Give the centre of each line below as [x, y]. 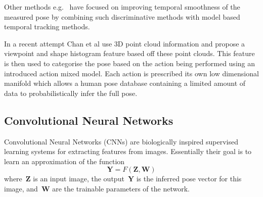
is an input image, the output [79, 179]
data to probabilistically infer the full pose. [71, 93]
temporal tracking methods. [47, 27]
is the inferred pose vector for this [189, 179]
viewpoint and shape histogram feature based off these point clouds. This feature [129, 53]
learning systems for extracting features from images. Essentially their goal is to [128, 151]
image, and [21, 188]
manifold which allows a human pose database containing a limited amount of [125, 83]
